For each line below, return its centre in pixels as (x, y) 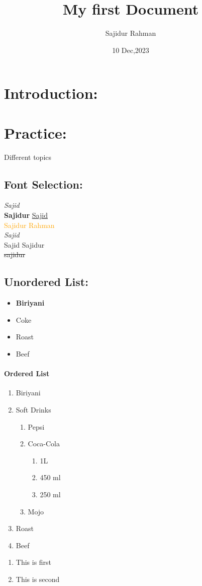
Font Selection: (43, 184)
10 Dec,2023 (131, 50)
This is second (38, 579)
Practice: (35, 132)
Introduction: (51, 93)
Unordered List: (46, 282)
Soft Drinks (33, 409)
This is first (34, 562)
